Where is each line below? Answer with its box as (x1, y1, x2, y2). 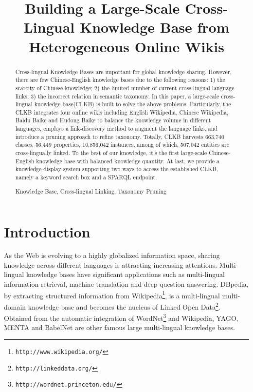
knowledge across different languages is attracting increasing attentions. (4, 259, 217, 270)
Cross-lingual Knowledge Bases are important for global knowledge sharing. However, (15, 67, 232, 76)
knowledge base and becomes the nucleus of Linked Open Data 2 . (28, 300, 220, 312)
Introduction (4, 222, 90, 242)
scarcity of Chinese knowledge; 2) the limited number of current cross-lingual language (15, 83, 235, 92)
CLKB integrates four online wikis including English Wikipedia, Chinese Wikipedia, (15, 108, 229, 116)
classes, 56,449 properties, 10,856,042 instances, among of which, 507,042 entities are (15, 140, 229, 149)
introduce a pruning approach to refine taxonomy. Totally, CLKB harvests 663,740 (15, 132, 224, 140)
